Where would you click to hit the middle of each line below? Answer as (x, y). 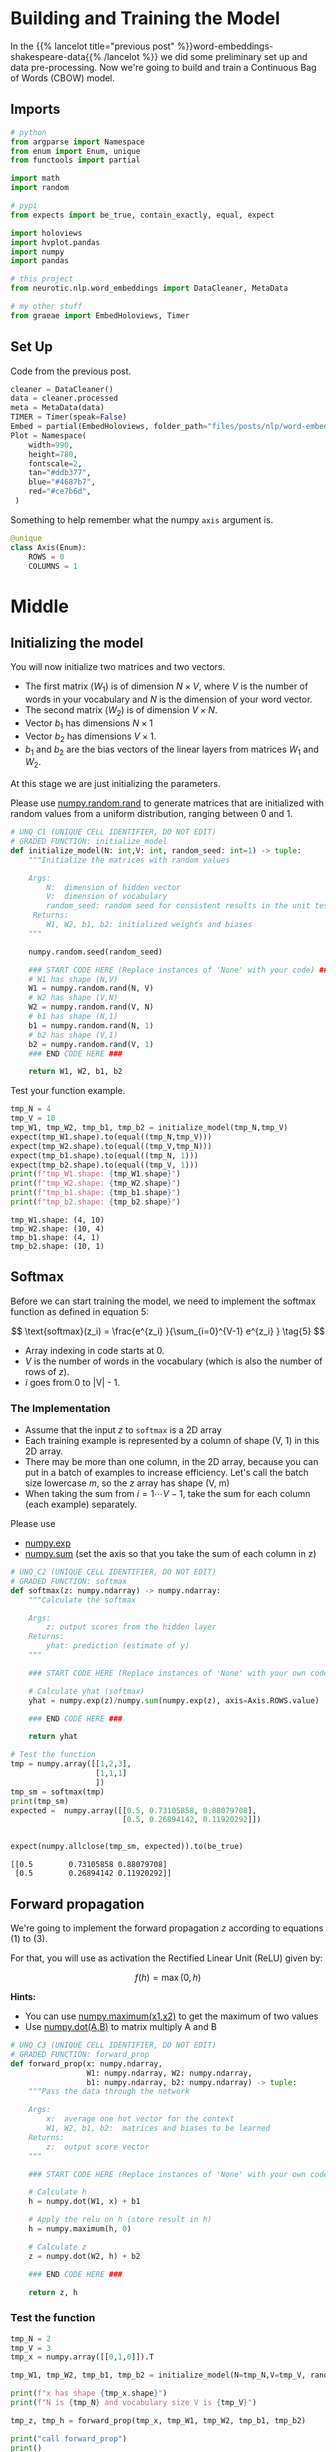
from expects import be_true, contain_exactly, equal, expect (142, 215)
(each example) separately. (81, 1504)
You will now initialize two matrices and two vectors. (118, 667)
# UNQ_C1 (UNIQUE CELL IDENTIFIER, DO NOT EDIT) (113, 832)
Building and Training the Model (145, 18)
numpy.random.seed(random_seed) (95, 952)
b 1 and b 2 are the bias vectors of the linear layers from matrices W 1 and (171, 750)
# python (28, 132)
